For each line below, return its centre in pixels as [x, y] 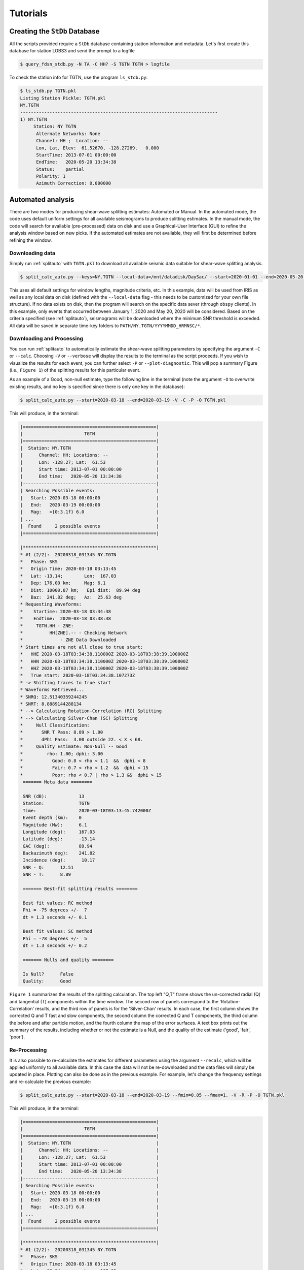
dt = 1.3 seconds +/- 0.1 [55, 917]
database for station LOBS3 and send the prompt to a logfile [72, 51]
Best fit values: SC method [58, 931]
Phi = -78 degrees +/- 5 [55, 938]
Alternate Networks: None [68, 134]
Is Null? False [48, 974]
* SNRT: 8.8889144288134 [51, 704]
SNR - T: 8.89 [47, 875]
